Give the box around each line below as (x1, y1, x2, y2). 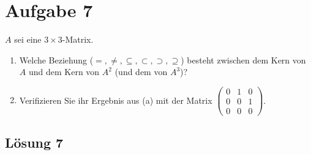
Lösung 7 (5, 133, 64, 152)
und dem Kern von (28, 65, 100, 78)
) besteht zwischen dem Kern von (181, 53, 306, 66)
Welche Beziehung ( (19, 53, 94, 66)
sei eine (14, 33, 42, 46)
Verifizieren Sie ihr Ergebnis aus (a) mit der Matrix (19, 93, 212, 106)
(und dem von (114, 65, 168, 78)
